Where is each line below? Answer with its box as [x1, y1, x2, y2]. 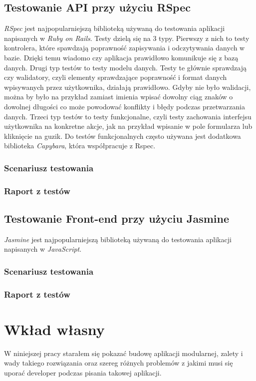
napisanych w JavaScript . [4, 244, 82, 254]
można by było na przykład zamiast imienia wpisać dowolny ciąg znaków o [4, 91, 233, 102]
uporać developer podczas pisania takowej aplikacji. [4, 368, 162, 378]
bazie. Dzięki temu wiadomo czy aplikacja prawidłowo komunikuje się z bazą [4, 52, 239, 62]
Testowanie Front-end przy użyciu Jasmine [4, 211, 229, 226]
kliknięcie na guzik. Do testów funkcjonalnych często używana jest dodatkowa [4, 130, 241, 141]
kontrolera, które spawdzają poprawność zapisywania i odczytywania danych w [4, 42, 245, 53]
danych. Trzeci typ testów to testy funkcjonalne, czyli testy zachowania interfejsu [4, 111, 252, 121]
